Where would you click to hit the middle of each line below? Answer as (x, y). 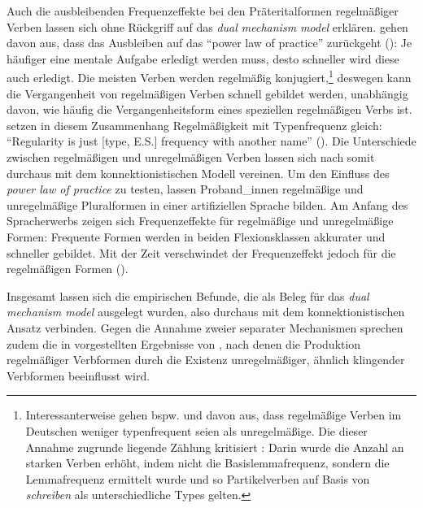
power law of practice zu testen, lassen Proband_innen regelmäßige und (185, 189)
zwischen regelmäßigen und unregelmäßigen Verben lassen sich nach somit (191, 157)
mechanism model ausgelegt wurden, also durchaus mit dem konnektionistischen (206, 312)
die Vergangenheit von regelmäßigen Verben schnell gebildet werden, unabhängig (207, 93)
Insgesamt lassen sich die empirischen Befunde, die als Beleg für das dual (188, 295)
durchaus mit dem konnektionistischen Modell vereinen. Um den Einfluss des (198, 173)
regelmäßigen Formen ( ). (68, 269)
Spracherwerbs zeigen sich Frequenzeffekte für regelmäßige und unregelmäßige (200, 221)
